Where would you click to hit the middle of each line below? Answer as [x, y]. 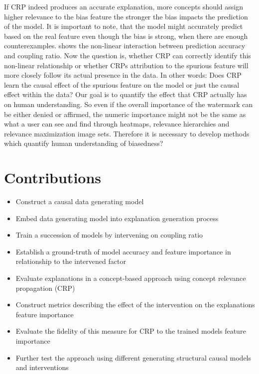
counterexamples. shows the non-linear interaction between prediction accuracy [125, 46]
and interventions [42, 367]
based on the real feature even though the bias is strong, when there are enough [126, 36]
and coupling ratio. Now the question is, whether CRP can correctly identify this [128, 55]
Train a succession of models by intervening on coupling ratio [109, 235]
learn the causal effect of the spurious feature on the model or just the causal [122, 84]
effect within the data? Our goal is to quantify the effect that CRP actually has [126, 94]
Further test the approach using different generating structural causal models [133, 357]
